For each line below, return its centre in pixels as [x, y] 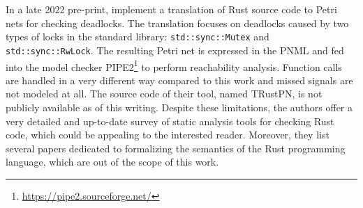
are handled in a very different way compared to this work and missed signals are [179, 80]
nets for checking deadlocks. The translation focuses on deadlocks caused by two [177, 23]
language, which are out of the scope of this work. [112, 162]
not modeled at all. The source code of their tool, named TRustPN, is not [164, 94]
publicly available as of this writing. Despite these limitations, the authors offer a [179, 107]
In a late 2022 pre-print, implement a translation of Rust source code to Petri [171, 9]
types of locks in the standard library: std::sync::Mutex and [138, 37]
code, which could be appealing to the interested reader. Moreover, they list [168, 135]
